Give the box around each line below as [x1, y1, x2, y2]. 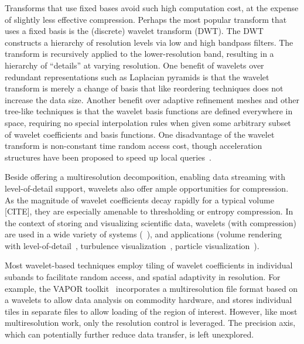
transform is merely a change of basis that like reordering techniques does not [5, 82, 283, 94]
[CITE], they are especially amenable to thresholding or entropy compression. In [5, 205, 293, 217]
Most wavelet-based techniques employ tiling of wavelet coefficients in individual [5, 259, 293, 271]
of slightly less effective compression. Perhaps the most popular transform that [5, 13, 287, 25]
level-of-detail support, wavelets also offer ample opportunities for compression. [5, 182, 289, 194]
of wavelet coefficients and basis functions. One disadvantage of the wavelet [5, 128, 275, 140]
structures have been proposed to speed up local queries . [5, 151, 211, 163]
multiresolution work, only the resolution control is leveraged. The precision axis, [5, 316, 296, 329]
